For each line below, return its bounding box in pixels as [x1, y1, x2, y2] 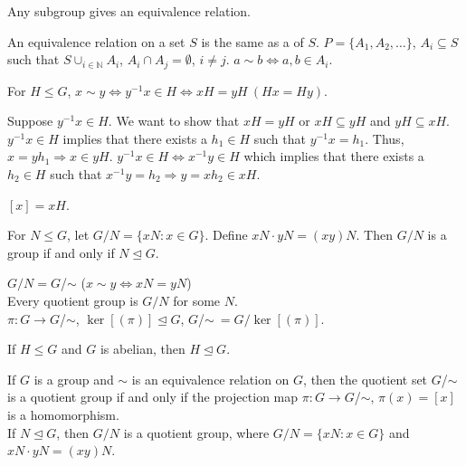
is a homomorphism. [7, 404, 119, 423]
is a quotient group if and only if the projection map [7, 387, 299, 406]
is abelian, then [100, 339, 185, 358]
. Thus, [365, 128, 404, 147]
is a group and [33, 369, 114, 388]
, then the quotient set [303, 369, 428, 388]
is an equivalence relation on [131, 369, 290, 388]
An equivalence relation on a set [7, 32, 185, 51]
